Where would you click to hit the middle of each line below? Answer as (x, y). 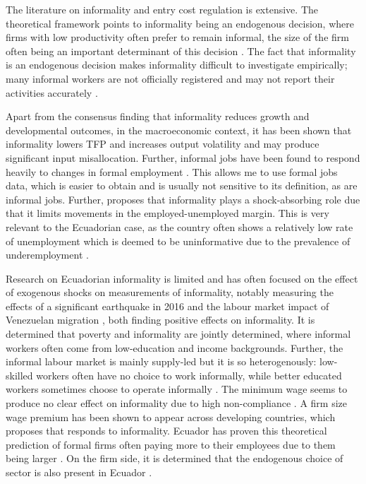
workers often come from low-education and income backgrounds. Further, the (175, 347)
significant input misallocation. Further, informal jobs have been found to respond (183, 157)
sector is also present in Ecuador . (79, 472)
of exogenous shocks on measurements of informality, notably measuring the (170, 292)
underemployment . (47, 255)
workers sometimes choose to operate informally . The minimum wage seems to (177, 389)
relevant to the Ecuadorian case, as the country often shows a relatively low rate (179, 226)
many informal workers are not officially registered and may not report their (170, 78)
